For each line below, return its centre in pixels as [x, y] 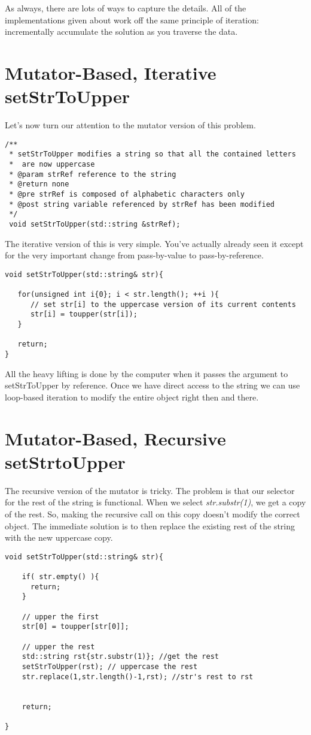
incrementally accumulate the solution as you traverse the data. [121, 31]
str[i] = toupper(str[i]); [84, 314]
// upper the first [60, 617]
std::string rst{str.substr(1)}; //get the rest [120, 657]
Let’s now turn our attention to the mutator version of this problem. [130, 125]
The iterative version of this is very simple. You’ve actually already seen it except [154, 243]
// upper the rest [58, 647]
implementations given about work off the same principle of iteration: [132, 19]
